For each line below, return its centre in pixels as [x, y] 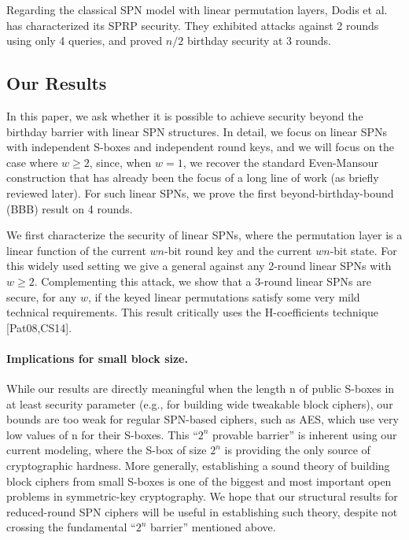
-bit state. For [363, 250]
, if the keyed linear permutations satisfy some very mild [224, 296]
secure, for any [42, 296]
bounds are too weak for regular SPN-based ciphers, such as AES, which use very [203, 419]
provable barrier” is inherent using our [305, 434]
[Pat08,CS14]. [39, 327]
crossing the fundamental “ [71, 527]
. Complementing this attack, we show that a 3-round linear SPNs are [203, 281]
